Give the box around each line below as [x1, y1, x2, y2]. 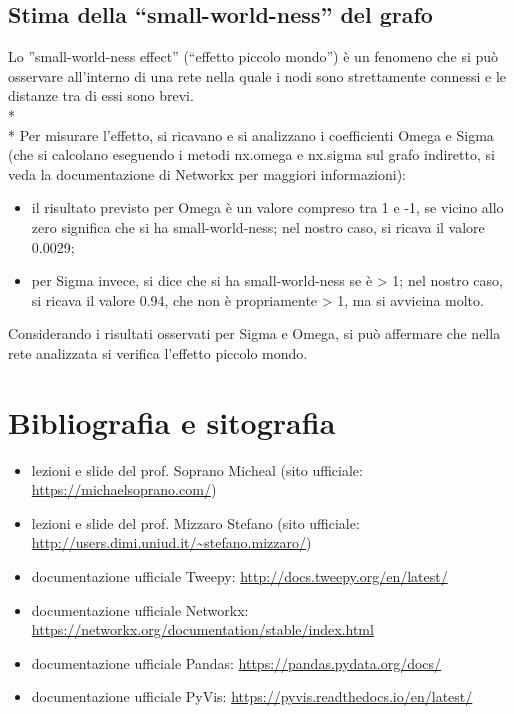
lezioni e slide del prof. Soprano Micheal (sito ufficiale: [31, 459, 363, 480]
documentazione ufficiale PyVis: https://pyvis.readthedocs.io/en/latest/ [31, 686, 473, 707]
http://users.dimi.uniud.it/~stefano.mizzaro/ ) [31, 532, 312, 553]
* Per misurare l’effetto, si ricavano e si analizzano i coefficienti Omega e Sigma [8, 124, 494, 145]
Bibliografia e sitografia [8, 401, 336, 442]
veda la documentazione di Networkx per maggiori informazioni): [8, 163, 407, 184]
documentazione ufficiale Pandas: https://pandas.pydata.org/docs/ [31, 652, 442, 673]
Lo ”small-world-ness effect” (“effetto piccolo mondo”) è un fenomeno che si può [8, 46, 499, 67]
